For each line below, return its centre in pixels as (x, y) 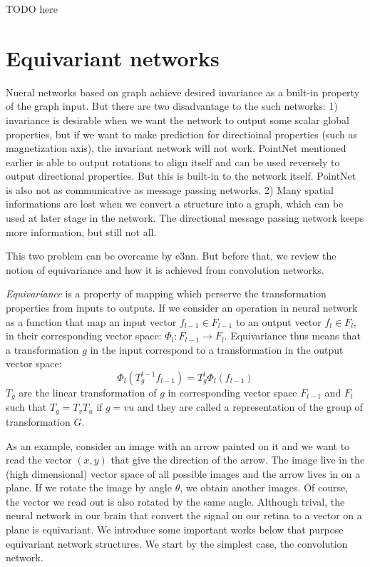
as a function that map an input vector (91, 321)
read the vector (39, 460)
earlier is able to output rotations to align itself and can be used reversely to (173, 162)
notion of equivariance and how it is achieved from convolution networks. (165, 269)
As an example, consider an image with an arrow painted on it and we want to (178, 445)
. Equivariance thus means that (292, 336)
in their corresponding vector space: (84, 336)
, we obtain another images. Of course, (264, 487)
